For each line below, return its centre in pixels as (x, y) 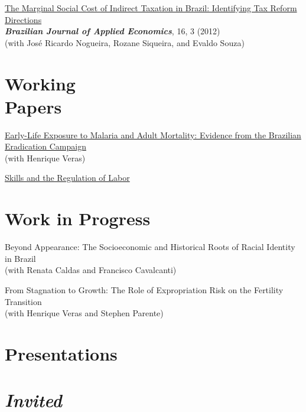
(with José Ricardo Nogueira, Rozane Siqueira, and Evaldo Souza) (125, 42)
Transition (23, 301)
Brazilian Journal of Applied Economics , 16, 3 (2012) (113, 31)
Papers (33, 106)
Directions (23, 19)
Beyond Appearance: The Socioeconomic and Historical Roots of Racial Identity (150, 247)
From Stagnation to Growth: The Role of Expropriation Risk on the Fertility (144, 289)
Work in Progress (78, 218)
